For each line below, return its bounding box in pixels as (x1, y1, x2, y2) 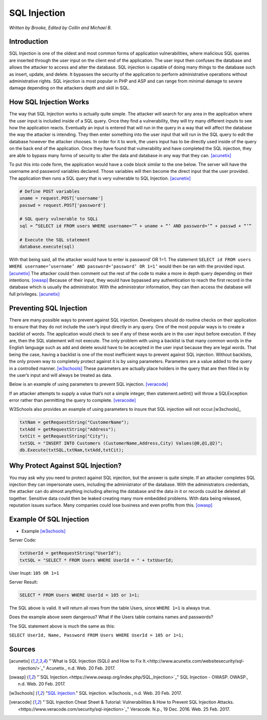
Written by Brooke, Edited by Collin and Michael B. (9, 25, 112, 31)
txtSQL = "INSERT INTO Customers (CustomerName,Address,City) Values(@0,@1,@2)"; (19, 440, 223, 446)
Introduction (9, 38, 48, 46)
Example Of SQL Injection (9, 515, 89, 523)
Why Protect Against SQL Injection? (9, 462, 122, 470)
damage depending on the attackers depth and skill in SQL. (9, 85, 130, 91)
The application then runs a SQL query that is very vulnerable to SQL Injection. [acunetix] (9, 175, 191, 181)
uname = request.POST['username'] (19, 196, 103, 201)
